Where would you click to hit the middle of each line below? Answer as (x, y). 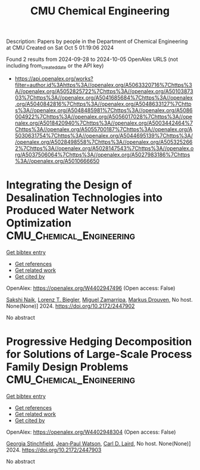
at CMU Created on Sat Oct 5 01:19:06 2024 (60, 48)
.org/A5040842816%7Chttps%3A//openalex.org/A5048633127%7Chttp (103, 104)
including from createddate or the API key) (55, 66)
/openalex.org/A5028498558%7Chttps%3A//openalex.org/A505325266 (104, 142)
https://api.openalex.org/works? (54, 78)
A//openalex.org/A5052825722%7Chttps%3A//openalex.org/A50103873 (104, 91)
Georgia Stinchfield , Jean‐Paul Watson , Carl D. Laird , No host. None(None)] (99, 443)
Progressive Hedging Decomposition (99, 342)
